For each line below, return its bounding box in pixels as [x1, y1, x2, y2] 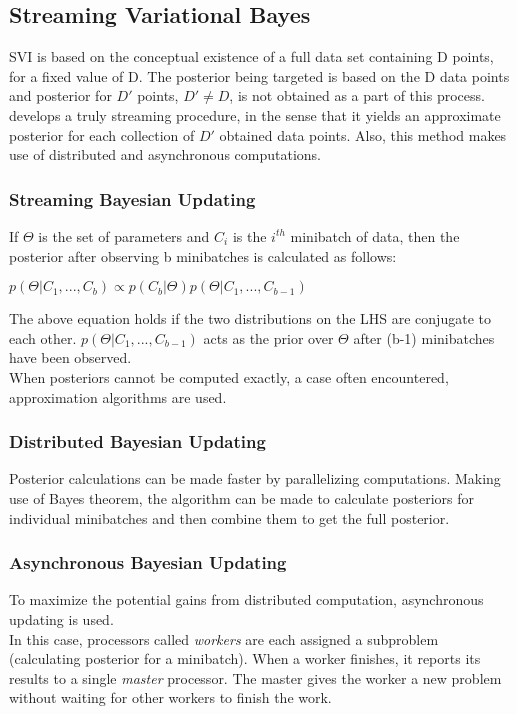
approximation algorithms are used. [9, 386, 227, 407]
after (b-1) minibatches [353, 327, 495, 348]
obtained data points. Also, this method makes [219, 124, 507, 145]
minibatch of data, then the [290, 225, 460, 246]
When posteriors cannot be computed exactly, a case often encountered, [9, 366, 449, 387]
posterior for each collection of [9, 124, 195, 145]
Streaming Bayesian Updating [9, 186, 256, 211]
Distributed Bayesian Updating [9, 429, 266, 454]
